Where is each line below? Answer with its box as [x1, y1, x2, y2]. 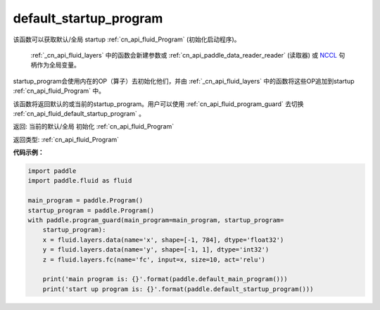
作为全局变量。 [36, 60, 80, 70]
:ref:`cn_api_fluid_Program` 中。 [13, 86, 106, 95]
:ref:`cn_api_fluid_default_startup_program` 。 [13, 109, 146, 117]
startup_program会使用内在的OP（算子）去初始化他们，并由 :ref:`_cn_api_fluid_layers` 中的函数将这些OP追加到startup [13, 77, 355, 85]
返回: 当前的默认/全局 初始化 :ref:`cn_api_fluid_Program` [13, 122, 175, 131]
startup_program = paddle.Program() [27, 206, 155, 214]
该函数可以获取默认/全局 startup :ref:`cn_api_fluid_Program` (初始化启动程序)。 [13, 35, 241, 44]
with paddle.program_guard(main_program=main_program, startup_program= [27, 217, 284, 224]
